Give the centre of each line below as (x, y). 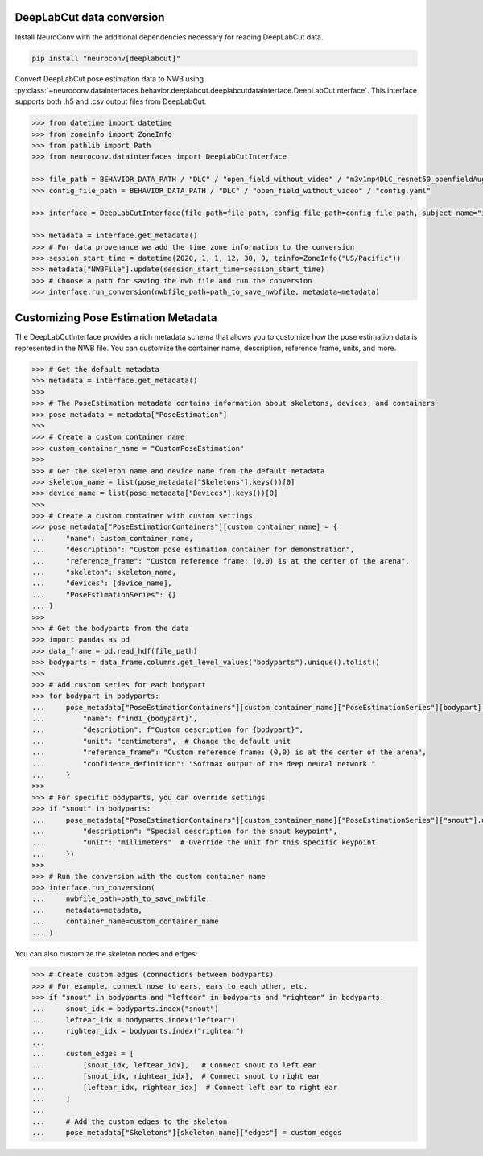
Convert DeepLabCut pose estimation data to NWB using (109, 79)
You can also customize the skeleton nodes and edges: (106, 953)
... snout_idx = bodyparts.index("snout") (125, 1009)
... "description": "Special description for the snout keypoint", (185, 831)
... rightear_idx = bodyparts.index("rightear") (138, 1031)
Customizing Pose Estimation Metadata (116, 318)
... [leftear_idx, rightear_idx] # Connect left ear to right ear (185, 1088)
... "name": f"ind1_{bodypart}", (115, 719)
